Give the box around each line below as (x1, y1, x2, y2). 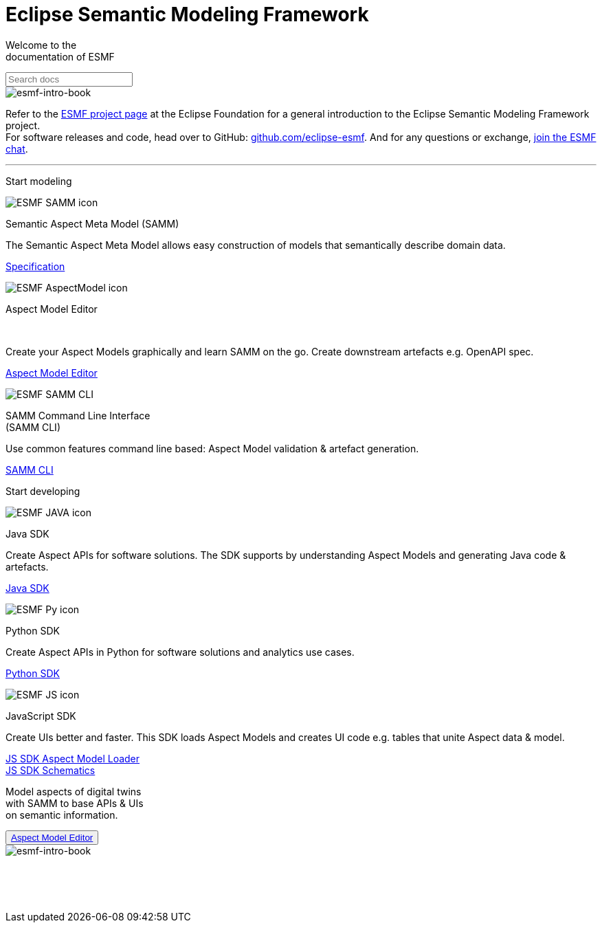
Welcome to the (5, 38, 77, 51)
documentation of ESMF (5, 50, 115, 63)
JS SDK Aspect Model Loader (5, 752, 140, 764)
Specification (5, 260, 65, 272)
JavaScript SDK (5, 709, 76, 722)
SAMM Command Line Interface (5, 409, 150, 421)
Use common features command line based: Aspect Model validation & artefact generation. (5, 442, 419, 454)
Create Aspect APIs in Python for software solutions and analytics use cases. (5, 645, 355, 658)
